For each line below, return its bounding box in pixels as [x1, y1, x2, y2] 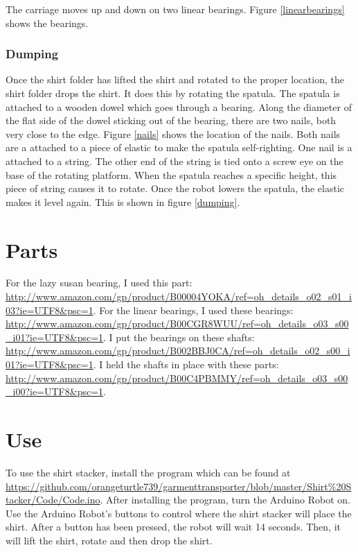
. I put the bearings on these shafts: [103, 329, 255, 344]
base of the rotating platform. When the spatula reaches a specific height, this [6, 167, 337, 182]
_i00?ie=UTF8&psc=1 [6, 384, 104, 399]
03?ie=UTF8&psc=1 [6, 302, 93, 317]
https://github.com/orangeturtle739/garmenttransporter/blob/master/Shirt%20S [6, 478, 352, 493]
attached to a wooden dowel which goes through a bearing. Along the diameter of [6, 99, 352, 114]
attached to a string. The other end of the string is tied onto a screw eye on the [6, 153, 343, 168]
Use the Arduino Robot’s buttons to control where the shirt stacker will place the [6, 506, 352, 520]
